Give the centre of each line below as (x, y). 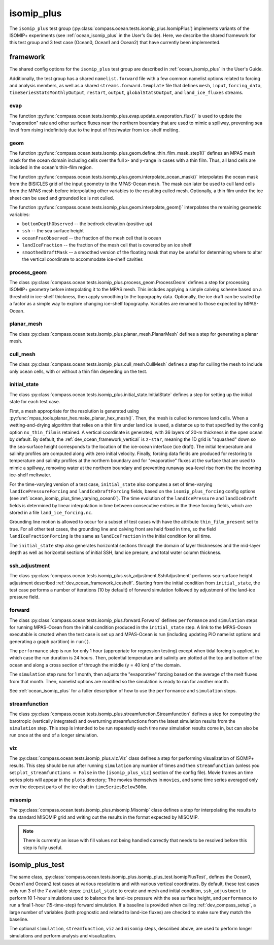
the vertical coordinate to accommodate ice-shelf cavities (82, 259)
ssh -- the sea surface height (53, 231)
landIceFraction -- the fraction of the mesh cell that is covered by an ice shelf (107, 245)
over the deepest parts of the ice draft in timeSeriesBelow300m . (78, 787)
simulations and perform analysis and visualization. (63, 935)
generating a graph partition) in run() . (50, 641)
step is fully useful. (43, 848)
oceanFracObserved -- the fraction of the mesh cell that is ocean (92, 238)
